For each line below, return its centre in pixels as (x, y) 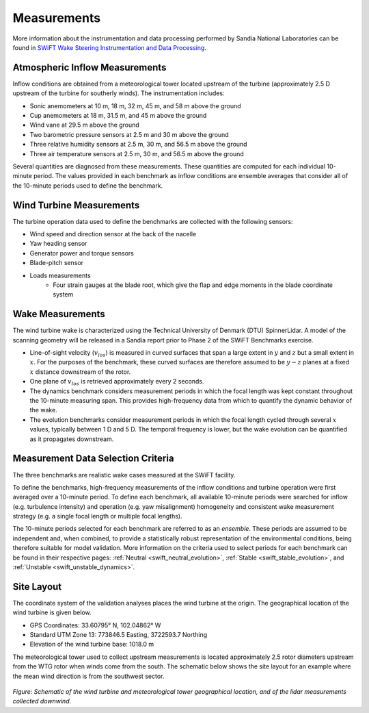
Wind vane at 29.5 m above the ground (84, 125)
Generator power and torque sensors (82, 253)
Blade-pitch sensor (57, 263)
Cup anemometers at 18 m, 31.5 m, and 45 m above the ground (118, 116)
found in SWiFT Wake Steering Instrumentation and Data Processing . (109, 47)
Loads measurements (60, 275)
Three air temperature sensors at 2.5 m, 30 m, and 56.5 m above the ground (137, 153)
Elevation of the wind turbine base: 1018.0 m (92, 645)
